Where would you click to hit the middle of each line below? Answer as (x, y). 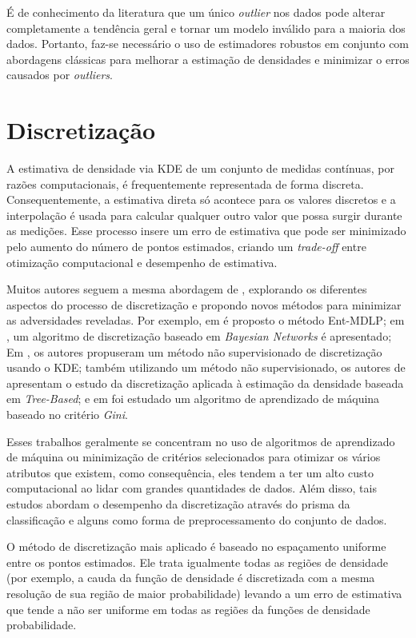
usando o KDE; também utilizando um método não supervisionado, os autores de (206, 367)
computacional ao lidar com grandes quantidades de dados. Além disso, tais (192, 488)
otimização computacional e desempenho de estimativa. (142, 262)
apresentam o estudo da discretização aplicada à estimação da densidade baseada (205, 383)
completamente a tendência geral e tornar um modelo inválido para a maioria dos (206, 28)
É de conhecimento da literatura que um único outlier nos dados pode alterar (196, 12)
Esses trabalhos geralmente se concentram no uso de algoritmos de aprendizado (201, 441)
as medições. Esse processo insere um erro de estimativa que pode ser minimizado (206, 231)
